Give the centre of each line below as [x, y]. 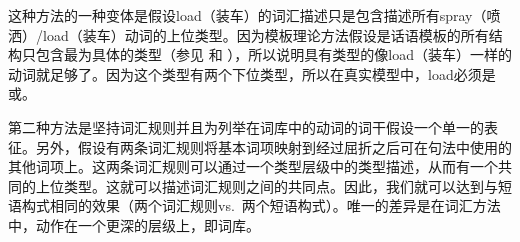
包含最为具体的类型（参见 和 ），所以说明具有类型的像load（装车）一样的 [273, 54]
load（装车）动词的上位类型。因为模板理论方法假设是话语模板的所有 [265, 34]
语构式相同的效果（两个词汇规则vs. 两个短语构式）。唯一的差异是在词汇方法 [254, 205]
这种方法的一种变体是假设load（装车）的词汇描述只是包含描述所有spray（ [247, 15]
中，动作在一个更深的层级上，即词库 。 [134, 224]
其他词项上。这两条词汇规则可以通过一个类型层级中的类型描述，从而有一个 [253, 166]
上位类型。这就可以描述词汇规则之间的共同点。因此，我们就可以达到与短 [273, 185]
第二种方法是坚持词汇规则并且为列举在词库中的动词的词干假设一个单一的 [246, 126]
